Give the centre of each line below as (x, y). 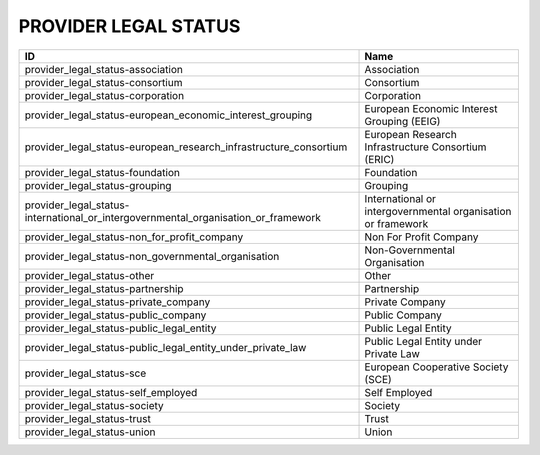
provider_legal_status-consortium (103, 82)
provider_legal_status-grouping (98, 185)
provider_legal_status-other (89, 275)
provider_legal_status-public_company (115, 315)
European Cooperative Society (436, 367)
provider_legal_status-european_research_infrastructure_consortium (186, 147)
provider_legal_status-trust (88, 418)
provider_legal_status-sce (85, 373)
